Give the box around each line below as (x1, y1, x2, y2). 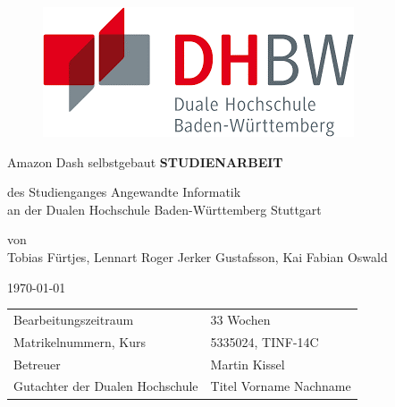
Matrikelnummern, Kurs (13, 332, 146, 351)
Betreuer (13, 354, 61, 373)
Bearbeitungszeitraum (13, 309, 134, 328)
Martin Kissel (210, 354, 285, 373)
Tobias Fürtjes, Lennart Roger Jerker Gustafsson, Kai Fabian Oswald (7, 247, 388, 266)
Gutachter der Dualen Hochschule (13, 377, 198, 395)
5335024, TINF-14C (210, 332, 319, 351)
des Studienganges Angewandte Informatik (7, 182, 241, 201)
